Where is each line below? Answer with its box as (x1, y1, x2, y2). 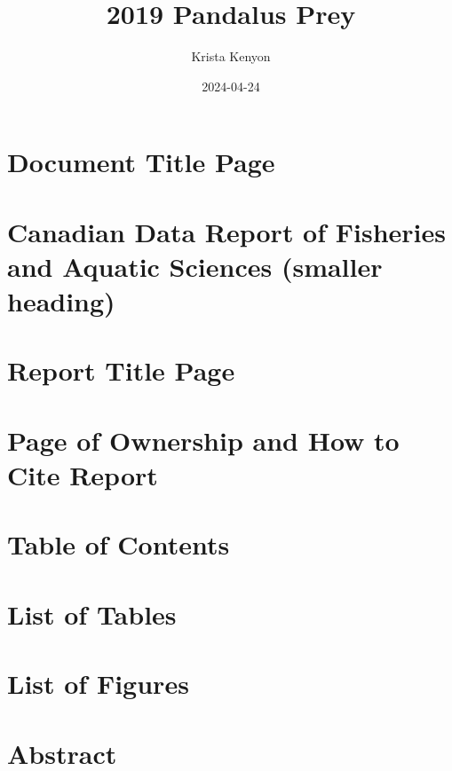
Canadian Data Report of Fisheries (7, 213, 447, 249)
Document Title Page (7, 144, 275, 180)
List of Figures (7, 665, 189, 702)
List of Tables (7, 595, 177, 632)
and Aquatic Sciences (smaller (7, 248, 383, 284)
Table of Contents (7, 526, 230, 563)
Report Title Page (7, 352, 235, 389)
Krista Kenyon (191, 47, 271, 66)
